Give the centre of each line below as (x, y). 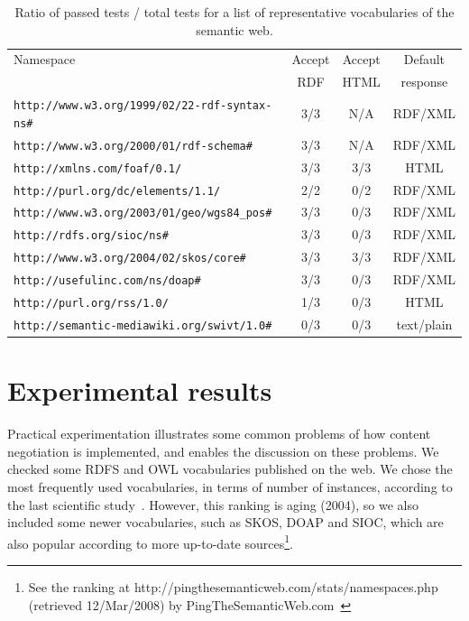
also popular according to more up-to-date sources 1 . (150, 542)
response (424, 82)
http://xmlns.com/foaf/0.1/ (98, 168)
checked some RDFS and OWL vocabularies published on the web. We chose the (230, 469)
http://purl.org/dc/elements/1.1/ (117, 191)
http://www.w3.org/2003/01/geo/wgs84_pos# (143, 213)
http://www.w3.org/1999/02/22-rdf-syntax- (143, 106)
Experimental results (140, 390)
